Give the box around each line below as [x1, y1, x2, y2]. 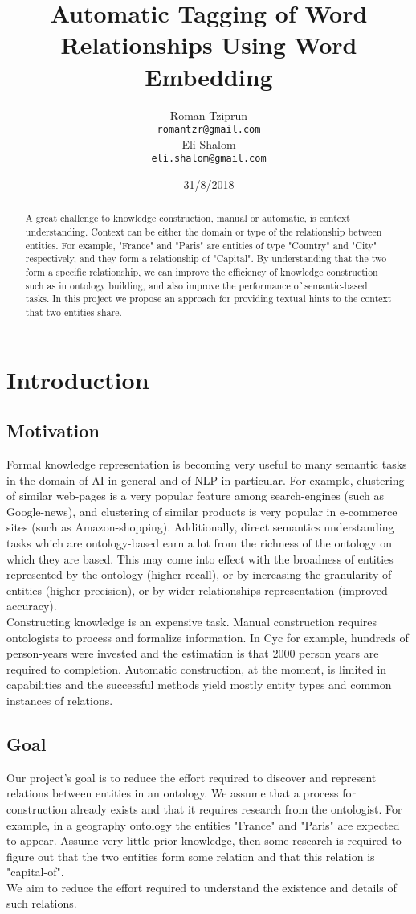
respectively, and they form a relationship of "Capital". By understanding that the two [25, 252, 387, 265]
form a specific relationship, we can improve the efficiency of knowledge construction [25, 265, 378, 279]
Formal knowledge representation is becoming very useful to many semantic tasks [6, 456, 407, 473]
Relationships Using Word [60, 28, 357, 61]
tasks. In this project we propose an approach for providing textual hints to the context [25, 292, 392, 305]
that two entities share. [25, 305, 122, 318]
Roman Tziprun [169, 106, 248, 123]
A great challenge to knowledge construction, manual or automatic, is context [25, 211, 350, 225]
